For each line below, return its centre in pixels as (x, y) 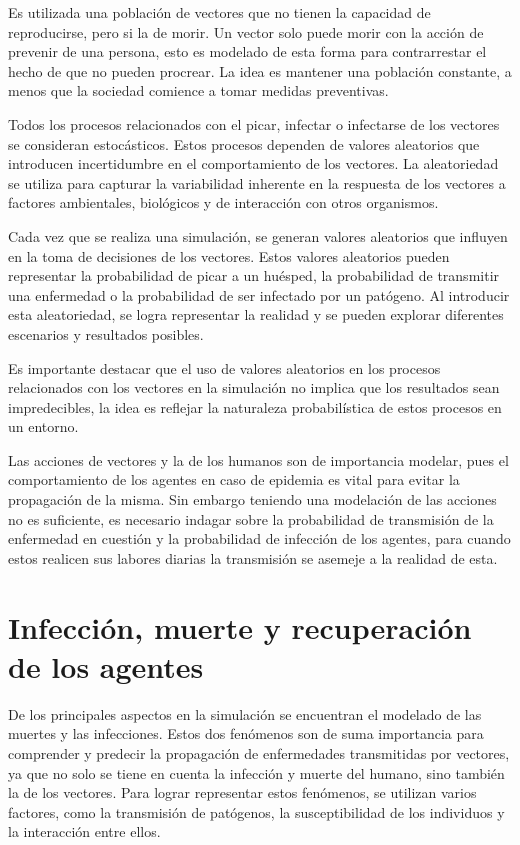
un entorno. (43, 426)
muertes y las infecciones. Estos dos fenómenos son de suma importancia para (246, 733)
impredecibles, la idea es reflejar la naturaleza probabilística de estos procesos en (255, 406)
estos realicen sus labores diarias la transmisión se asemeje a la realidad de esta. (253, 557)
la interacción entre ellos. (84, 831)
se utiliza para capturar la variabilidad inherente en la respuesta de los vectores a (257, 182)
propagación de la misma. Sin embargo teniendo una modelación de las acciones (252, 499)
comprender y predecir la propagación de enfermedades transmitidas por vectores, (259, 752)
